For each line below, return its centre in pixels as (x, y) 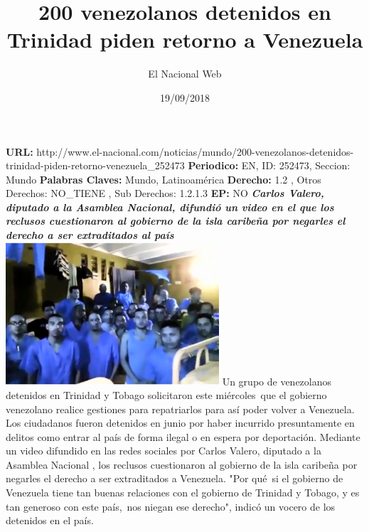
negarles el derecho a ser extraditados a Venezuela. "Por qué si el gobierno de (175, 478)
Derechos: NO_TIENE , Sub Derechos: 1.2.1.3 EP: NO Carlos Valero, (165, 193)
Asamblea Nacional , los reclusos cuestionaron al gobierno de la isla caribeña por (182, 464)
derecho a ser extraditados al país (90, 235)
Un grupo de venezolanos (277, 381)
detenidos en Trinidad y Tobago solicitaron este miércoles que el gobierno (166, 394)
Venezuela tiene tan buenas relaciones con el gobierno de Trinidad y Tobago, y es (183, 493)
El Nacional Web (185, 74)
